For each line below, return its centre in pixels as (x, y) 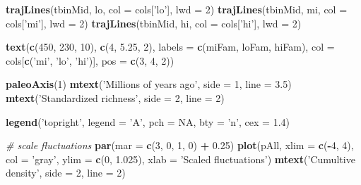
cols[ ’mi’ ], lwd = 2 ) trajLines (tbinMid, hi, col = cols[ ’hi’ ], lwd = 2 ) (154, 23)
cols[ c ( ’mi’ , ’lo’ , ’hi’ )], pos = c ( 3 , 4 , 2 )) (90, 60)
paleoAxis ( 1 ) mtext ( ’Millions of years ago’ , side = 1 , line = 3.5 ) (149, 84)
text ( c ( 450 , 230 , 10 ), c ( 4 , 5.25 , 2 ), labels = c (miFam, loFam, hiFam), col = (170, 47)
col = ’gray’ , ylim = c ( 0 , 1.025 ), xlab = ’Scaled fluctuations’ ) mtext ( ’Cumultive (180, 159)
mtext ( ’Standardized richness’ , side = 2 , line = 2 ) (115, 97)
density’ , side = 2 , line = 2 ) (66, 173)
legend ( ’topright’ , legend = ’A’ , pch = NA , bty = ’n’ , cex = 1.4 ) (148, 121)
